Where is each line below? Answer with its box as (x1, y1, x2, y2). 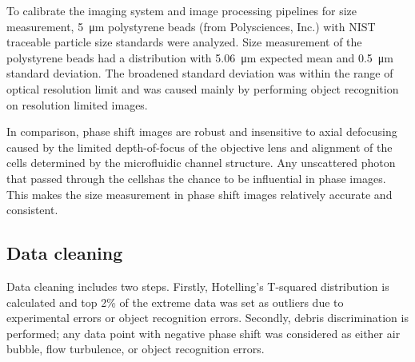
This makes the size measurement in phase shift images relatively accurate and (6, 185, 393, 202)
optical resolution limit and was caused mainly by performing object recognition (6, 80, 399, 97)
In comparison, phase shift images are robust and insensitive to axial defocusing (6, 123, 397, 140)
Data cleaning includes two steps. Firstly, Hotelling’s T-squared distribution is (6, 277, 389, 294)
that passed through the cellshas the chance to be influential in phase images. (6, 169, 386, 186)
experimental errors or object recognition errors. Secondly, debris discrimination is (6, 309, 409, 326)
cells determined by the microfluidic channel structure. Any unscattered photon (6, 154, 396, 171)
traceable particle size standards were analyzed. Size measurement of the (6, 34, 362, 50)
